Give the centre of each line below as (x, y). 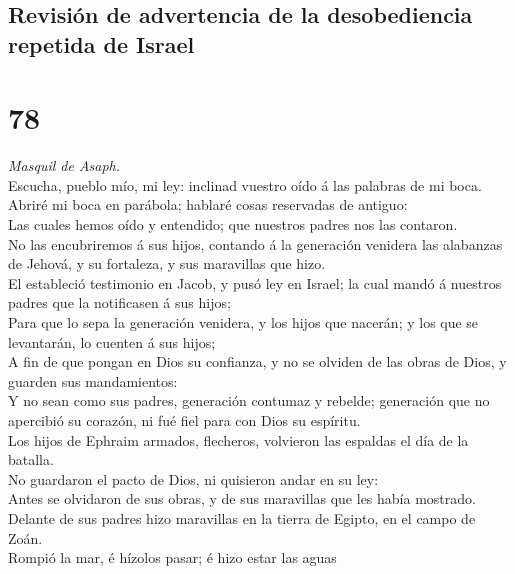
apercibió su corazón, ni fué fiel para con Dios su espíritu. (184, 420)
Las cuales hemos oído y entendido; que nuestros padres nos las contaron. (233, 224)
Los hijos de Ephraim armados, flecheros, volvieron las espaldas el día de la (238, 439)
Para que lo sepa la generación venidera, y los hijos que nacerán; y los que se (243, 322)
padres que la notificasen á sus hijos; (119, 302)
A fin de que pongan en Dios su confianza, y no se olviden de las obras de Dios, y (257, 361)
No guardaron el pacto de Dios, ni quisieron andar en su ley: (193, 478)
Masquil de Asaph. (64, 165)
